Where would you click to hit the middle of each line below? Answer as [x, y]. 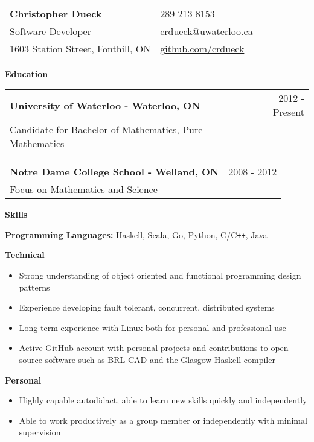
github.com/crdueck [202, 48]
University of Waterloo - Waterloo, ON [105, 105]
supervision [40, 432]
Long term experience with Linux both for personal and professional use [152, 327]
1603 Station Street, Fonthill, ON [80, 48]
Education [27, 73]
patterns [34, 287]
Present [288, 112]
